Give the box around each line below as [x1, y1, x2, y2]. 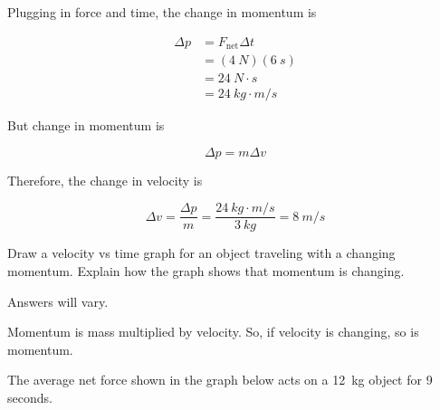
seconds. [7, 387, 53, 406]
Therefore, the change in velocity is [7, 170, 203, 189]
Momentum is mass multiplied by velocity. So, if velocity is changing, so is [7, 322, 419, 341]
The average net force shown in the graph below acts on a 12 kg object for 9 [7, 370, 433, 389]
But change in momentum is [7, 116, 165, 135]
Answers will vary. [7, 291, 109, 310]
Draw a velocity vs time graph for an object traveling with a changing [7, 243, 396, 262]
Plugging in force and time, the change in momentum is [7, 3, 317, 21]
